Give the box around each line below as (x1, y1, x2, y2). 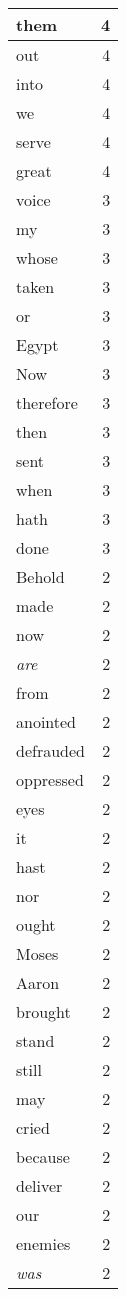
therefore (16, 391, 78, 414)
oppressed (16, 768, 84, 791)
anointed (16, 710, 77, 733)
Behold (16, 565, 65, 588)
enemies (16, 1232, 71, 1255)
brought (16, 1000, 71, 1023)
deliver (16, 1174, 63, 1197)
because (16, 1145, 70, 1168)
